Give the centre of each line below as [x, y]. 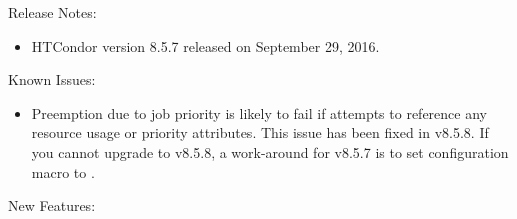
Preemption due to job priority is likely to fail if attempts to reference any [259, 112]
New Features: [52, 205]
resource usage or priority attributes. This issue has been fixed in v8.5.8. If [260, 132]
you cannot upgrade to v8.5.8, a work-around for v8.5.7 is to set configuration [270, 151]
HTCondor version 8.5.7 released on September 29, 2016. [205, 45]
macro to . [63, 171]
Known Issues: [52, 79]
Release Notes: [52, 12]
